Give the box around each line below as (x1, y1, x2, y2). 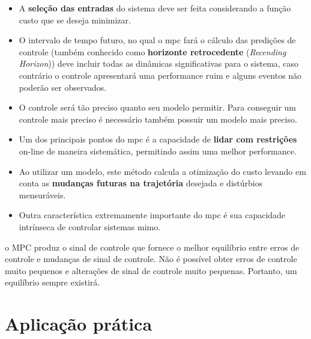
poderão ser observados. (19, 81, 107, 93)
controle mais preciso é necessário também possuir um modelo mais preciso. (19, 112, 297, 125)
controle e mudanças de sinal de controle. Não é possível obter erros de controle (5, 252, 297, 265)
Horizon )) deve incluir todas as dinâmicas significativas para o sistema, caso (19, 57, 299, 70)
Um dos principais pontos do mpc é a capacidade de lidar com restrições (19, 133, 297, 145)
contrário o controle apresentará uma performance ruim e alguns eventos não (19, 69, 302, 81)
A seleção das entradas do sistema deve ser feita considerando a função (19, 2, 291, 14)
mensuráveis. (19, 188, 66, 201)
